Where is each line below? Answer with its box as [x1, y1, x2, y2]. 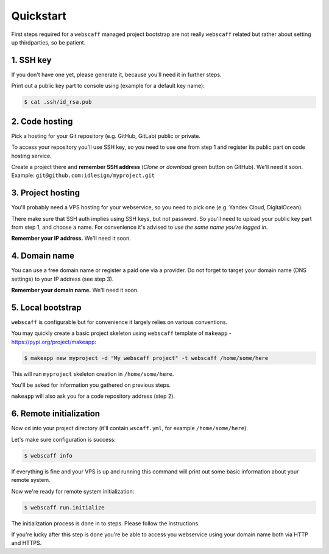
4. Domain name [11, 251, 74, 261]
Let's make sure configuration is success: [11, 436, 116, 443]
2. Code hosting [11, 116, 73, 126]
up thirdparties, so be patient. [11, 38, 86, 46]
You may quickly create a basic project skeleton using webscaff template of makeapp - [11, 329, 232, 337]
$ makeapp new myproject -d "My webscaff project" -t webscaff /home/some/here [24, 354, 269, 361]
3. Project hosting [11, 188, 80, 198]
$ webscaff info [24, 452, 73, 459]
